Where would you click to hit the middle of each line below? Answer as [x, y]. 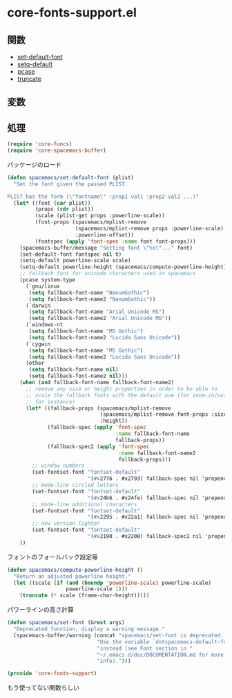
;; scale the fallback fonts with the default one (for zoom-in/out [126, 395]
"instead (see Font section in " [145, 648]
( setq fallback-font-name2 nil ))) [78, 376]
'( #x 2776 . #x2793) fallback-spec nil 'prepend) [158, 479]
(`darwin [38, 306]
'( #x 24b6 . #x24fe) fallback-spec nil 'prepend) [158, 498]
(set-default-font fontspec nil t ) [71, 254]
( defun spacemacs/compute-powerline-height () [75, 570]
